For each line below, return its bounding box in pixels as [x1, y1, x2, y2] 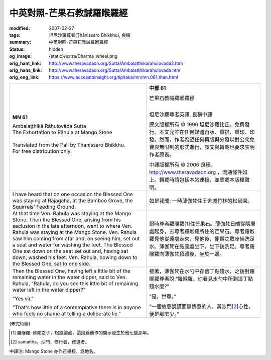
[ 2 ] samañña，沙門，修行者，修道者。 [11, 339, 90, 345]
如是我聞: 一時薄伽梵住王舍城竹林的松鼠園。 [149, 197, 253, 204]
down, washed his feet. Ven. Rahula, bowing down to [12, 254, 138, 261]
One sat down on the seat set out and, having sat [12, 247, 128, 254]
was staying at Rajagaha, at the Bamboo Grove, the [12, 197, 133, 204]
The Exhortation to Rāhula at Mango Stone [12, 129, 112, 136]
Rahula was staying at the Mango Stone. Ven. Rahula [12, 229, 137, 236]
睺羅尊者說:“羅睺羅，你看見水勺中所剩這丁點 [149, 275, 253, 282]
